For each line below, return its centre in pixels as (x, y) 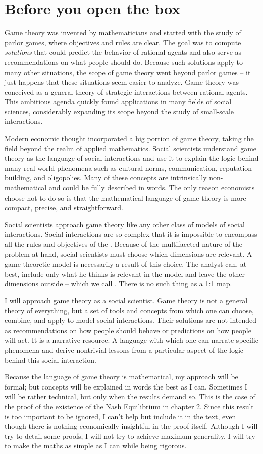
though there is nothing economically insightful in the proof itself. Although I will (131, 426)
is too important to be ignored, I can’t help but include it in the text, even (120, 416)
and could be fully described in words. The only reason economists (152, 188)
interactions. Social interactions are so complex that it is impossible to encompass (131, 234)
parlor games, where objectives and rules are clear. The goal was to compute (123, 42)
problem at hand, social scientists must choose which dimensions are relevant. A (128, 254)
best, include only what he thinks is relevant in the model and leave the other (125, 273)
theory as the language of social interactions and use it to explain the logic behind (132, 158)
